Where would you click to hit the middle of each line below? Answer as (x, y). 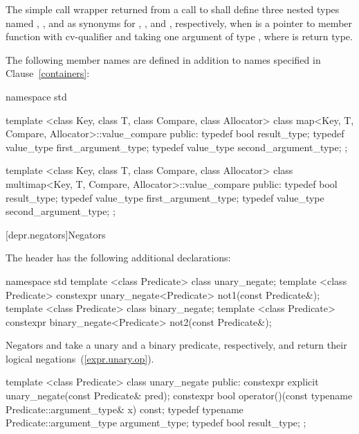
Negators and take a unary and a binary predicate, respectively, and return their (176, 345)
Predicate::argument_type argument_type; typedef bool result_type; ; (156, 423)
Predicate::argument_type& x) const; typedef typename (125, 409)
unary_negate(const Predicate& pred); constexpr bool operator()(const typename (179, 396)
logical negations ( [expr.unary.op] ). (80, 358)
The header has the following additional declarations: (118, 258)
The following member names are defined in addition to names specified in (163, 59)
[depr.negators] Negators (56, 234)
